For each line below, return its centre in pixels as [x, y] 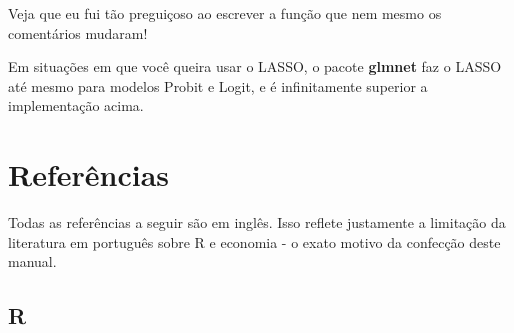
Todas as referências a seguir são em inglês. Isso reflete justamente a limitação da [257, 222]
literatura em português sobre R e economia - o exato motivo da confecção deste [254, 241]
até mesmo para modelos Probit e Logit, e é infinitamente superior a [218, 85]
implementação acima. [76, 105]
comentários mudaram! [78, 32]
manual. [32, 261]
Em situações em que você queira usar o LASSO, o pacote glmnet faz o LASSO [255, 66]
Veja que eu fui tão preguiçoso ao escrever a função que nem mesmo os [225, 13]
